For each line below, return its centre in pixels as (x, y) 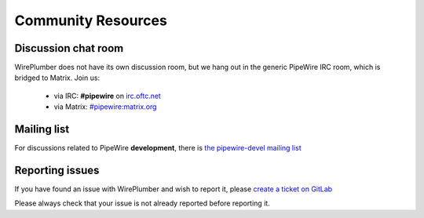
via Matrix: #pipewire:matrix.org (105, 107)
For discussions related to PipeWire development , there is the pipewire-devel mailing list (158, 148)
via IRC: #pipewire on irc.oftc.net (107, 96)
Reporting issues (57, 170)
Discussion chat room (69, 48)
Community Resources (91, 20)
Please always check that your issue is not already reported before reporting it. (142, 203)
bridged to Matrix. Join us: (57, 78)
